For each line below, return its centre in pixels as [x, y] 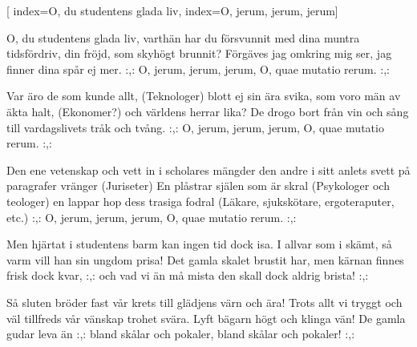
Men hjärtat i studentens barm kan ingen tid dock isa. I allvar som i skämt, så [199, 244]
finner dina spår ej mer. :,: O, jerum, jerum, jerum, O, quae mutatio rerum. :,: [198, 69]
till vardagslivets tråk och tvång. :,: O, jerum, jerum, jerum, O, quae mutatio [195, 127]
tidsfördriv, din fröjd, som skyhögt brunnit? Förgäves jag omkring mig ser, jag [199, 53]
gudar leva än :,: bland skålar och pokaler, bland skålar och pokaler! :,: [181, 334]
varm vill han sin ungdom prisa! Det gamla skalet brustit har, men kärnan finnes [205, 259]
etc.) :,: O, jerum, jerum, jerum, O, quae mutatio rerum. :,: [152, 217]
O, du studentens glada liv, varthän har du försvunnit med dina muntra [183, 37]
